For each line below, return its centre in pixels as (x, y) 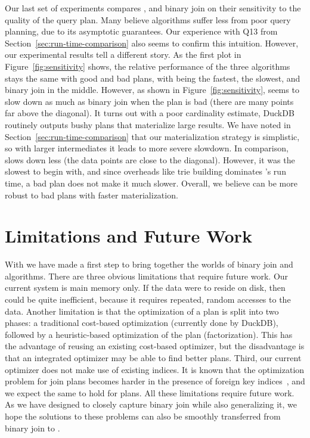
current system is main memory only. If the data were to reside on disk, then (145, 288)
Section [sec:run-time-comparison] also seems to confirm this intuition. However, (152, 43)
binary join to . (32, 428)
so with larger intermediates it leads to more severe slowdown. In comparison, (147, 148)
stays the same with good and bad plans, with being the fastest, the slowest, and (153, 78)
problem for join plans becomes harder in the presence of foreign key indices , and (155, 381)
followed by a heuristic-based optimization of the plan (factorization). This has (149, 334)
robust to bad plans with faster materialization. (92, 195)
